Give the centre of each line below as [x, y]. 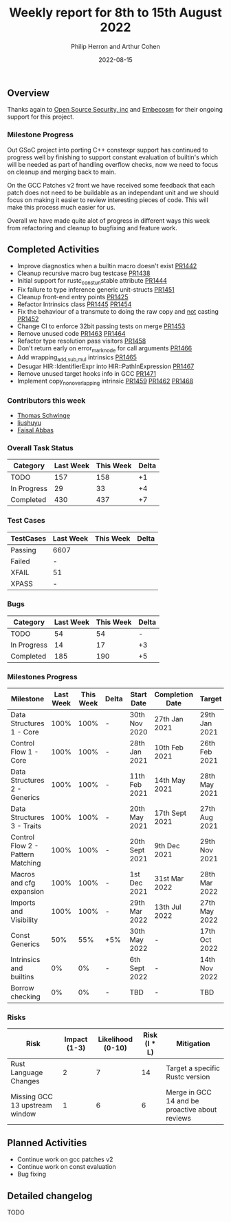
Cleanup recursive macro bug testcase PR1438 [84, 273]
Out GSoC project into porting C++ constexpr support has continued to [108, 150]
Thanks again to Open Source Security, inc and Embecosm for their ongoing [115, 110]
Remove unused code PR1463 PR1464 [71, 334]
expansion [27, 892]
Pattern [22, 854]
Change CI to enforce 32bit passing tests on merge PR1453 [101, 326]
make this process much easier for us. [61, 207]
